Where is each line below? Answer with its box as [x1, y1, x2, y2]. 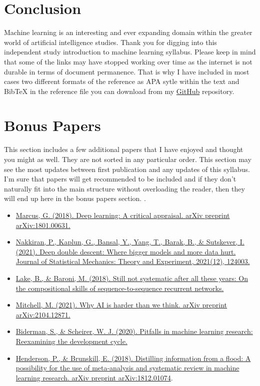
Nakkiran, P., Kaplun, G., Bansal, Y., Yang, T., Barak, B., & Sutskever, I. [15, 236, 244, 247]
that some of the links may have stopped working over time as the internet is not [4, 56, 252, 66]
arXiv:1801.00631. [15, 219, 70, 230]
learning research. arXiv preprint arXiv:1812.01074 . [15, 372, 173, 382]
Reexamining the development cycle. [15, 335, 127, 346]
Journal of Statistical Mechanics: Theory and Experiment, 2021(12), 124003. [15, 256, 250, 266]
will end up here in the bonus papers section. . [4, 193, 146, 203]
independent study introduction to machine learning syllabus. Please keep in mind [4, 46, 256, 57]
